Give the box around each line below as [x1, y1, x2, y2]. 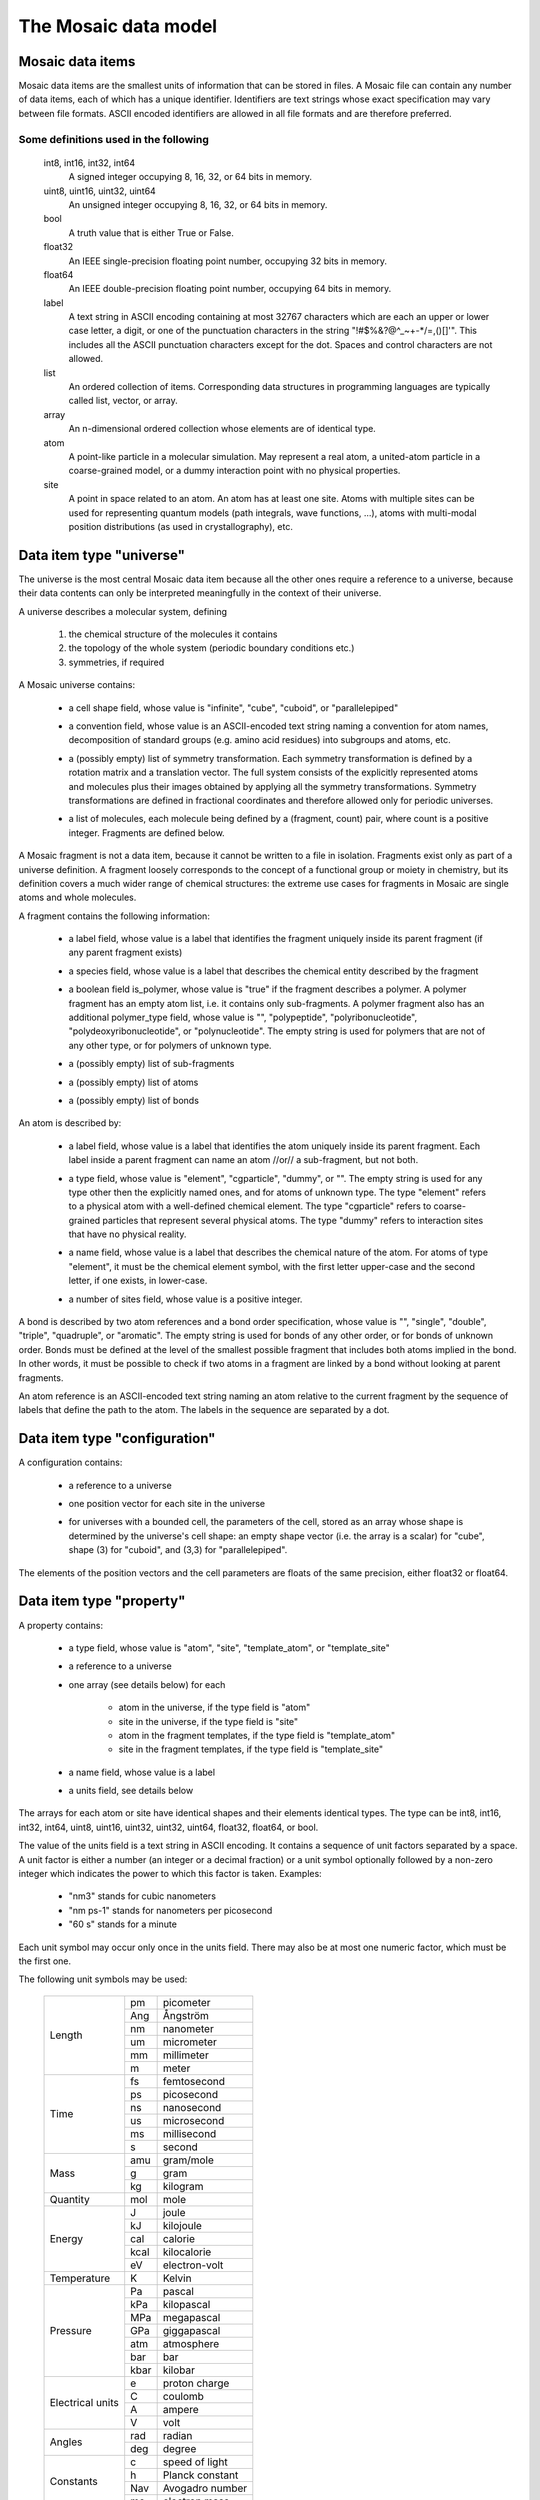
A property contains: [18, 1619, 104, 1631]
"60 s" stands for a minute [68, 1918, 177, 1930]
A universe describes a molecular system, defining [18, 605, 228, 617]
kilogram [162, 2179, 204, 2193]
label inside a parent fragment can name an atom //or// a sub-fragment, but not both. [68, 1154, 419, 1166]
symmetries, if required [68, 656, 165, 668]
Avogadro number [162, 2481, 248, 2495]
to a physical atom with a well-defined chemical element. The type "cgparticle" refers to [68, 1200, 432, 1212]
